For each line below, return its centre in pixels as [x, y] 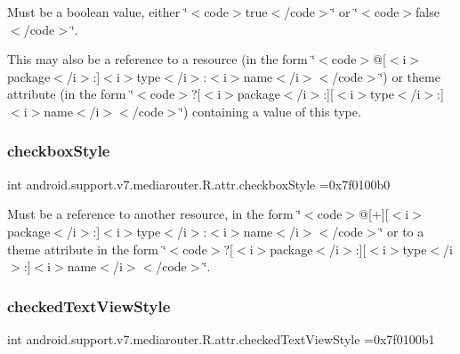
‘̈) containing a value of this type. [270, 111]
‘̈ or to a [402, 231]
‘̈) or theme [410, 76]
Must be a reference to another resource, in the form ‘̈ [154, 214]
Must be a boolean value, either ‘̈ [97, 12]
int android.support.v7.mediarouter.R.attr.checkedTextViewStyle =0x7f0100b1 [221, 338]
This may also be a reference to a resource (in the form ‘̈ [161, 59]
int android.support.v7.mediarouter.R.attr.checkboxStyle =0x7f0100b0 [199, 184]
